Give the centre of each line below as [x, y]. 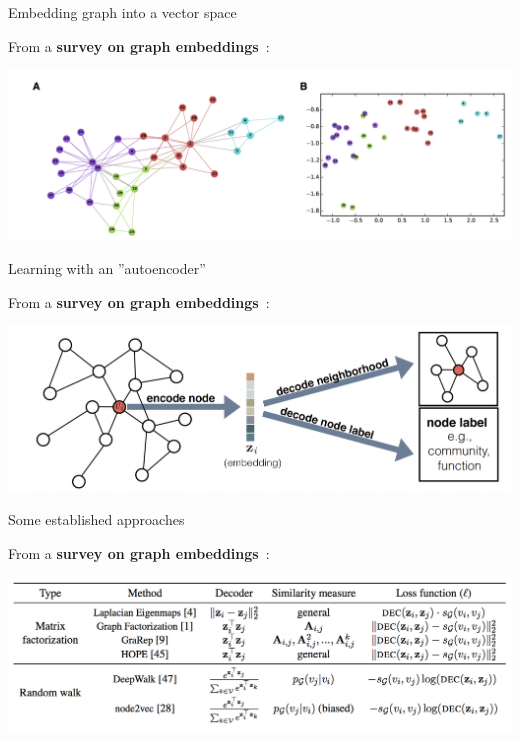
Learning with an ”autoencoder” [107, 268]
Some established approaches [96, 519]
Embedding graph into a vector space [122, 12]
